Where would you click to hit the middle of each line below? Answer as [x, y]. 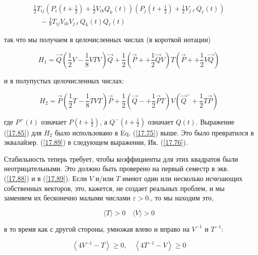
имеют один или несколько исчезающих [182, 178]
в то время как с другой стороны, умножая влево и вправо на [97, 228]
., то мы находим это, [181, 198]
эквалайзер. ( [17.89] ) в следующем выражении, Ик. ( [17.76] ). [96, 142]
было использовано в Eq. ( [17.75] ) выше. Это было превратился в [154, 132]
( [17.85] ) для [23, 132]
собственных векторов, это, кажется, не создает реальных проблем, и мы [114, 188]
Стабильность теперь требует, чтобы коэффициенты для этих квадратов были [121, 159]
